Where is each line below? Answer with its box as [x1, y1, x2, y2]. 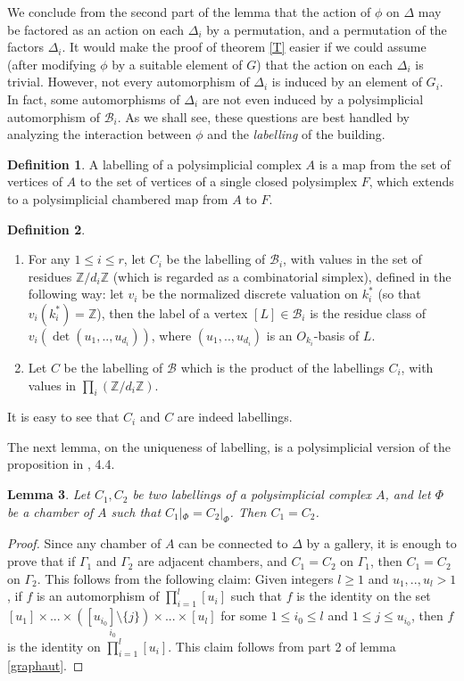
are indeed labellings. [177, 407, 293, 426]
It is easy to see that [7, 407, 120, 426]
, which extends [369, 172, 454, 191]
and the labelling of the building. [207, 125, 385, 144]
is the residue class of [310, 303, 426, 322]
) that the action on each [256, 54, 394, 73]
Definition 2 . [7, 219, 86, 238]
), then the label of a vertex [96, 303, 248, 322]
